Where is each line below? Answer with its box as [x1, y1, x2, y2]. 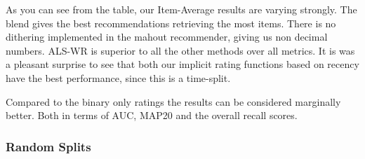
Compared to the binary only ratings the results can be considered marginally [6, 94, 341, 109]
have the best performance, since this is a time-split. [6, 70, 231, 85]
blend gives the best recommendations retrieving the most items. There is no [6, 15, 336, 30]
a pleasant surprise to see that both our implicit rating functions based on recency [6, 57, 359, 71]
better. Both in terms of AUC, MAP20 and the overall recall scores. [6, 108, 298, 123]
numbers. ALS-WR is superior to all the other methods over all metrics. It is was [6, 43, 355, 57]
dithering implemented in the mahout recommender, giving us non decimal [6, 29, 328, 44]
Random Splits [6, 137, 91, 155]
